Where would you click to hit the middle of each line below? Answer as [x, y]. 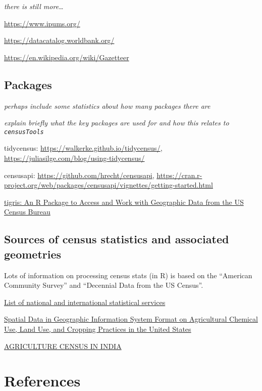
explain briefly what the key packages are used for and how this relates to [117, 123]
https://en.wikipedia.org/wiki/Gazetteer [67, 57]
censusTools [24, 132]
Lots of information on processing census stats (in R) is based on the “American [128, 275]
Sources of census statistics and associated [117, 239]
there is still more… [34, 6]
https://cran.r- [179, 175]
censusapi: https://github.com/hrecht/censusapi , [79, 175]
